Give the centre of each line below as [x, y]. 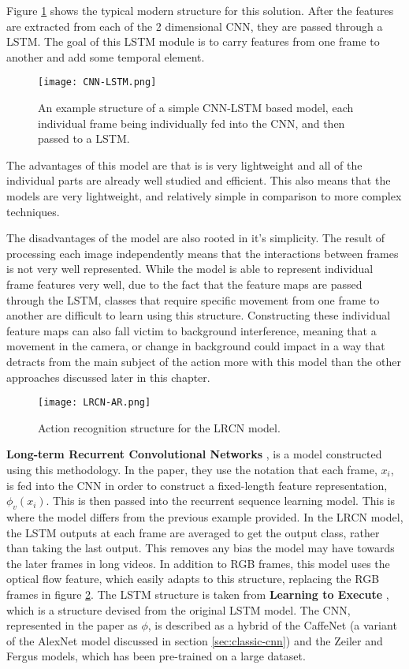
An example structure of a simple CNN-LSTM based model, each [196, 108]
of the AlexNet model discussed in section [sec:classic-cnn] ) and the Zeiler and [195, 640]
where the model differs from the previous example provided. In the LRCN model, [205, 516]
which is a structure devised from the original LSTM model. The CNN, [178, 609]
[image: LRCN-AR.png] [95, 403]
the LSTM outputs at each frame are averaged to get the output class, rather [193, 532]
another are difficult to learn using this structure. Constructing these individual [199, 315]
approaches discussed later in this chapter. [108, 377]
